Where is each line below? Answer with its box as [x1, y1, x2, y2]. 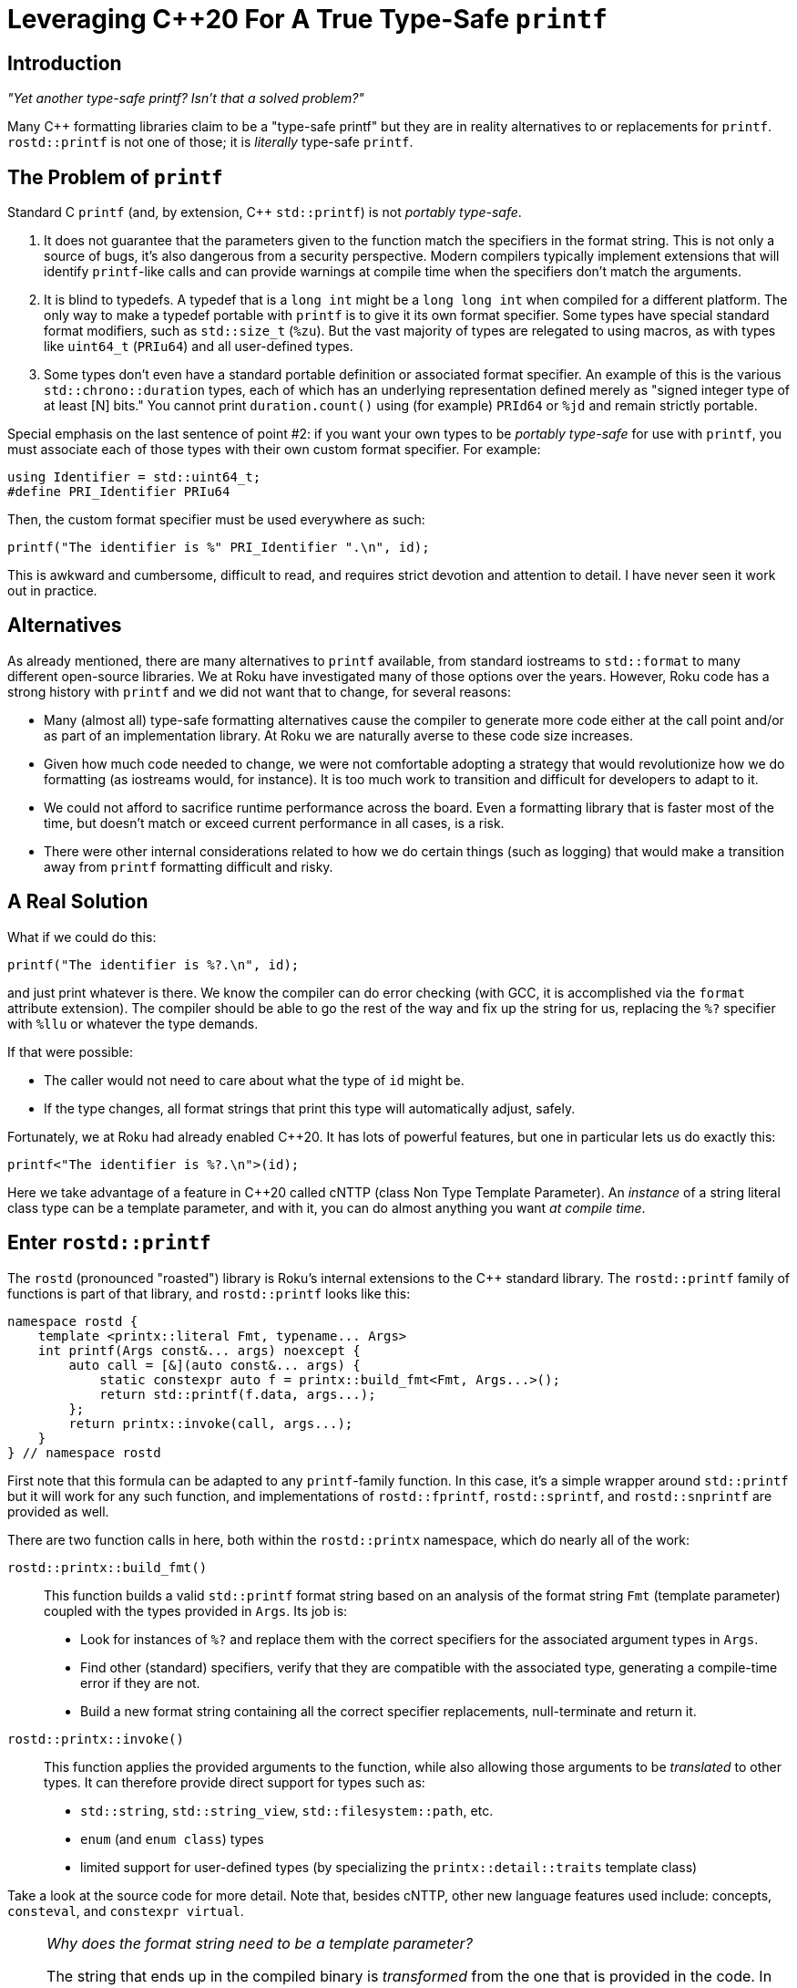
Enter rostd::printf [7, 1231, 211, 1255]
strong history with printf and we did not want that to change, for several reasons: [7, 683, 511, 699]
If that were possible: [7, 1043, 133, 1060]
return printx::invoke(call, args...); [68, 1415, 353, 1431]
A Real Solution [7, 890, 148, 914]
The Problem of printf [7, 165, 223, 189]
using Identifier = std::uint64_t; [7, 470, 261, 485]
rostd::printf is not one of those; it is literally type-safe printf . [7, 134, 414, 150]
